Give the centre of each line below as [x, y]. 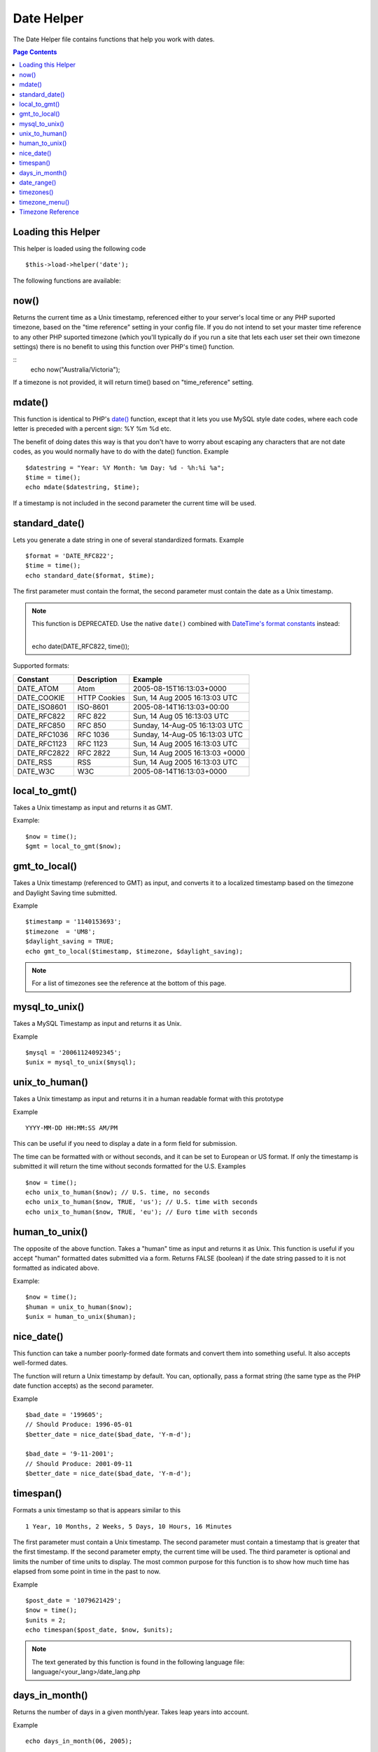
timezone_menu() [44, 202]
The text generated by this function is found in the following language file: [138, 1662]
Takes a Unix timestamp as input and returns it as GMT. [93, 808]
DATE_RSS [35, 762]
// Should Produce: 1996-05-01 [79, 1425]
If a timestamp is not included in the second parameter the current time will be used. [135, 503]
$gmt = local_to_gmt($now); [73, 847]
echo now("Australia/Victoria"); [75, 369]
